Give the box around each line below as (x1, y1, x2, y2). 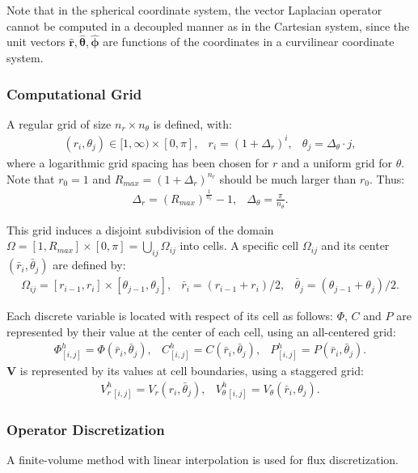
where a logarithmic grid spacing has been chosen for (6, 154, 269, 171)
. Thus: (369, 170, 405, 187)
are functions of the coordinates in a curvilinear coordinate (103, 33, 395, 50)
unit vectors (6, 33, 65, 50)
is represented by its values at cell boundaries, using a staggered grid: (19, 362, 364, 379)
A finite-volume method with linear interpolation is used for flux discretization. (6, 451, 399, 468)
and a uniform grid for (281, 154, 393, 171)
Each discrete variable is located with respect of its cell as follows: (6, 307, 333, 324)
